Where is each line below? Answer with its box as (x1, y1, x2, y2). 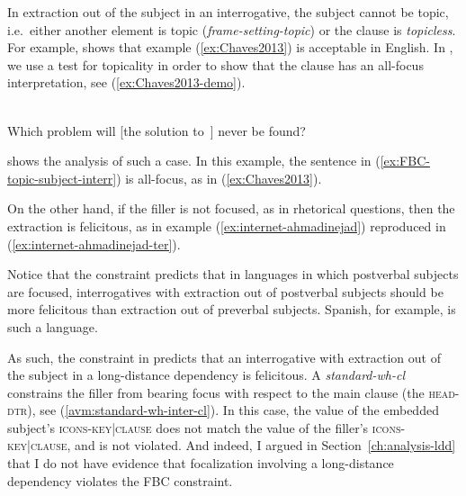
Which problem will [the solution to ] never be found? (7, 121, 306, 140)
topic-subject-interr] (7, 168, 117, 187)
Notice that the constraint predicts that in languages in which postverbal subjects (7, 265, 459, 284)
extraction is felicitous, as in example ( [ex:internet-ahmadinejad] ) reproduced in (7, 216, 446, 235)
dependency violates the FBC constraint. (7, 471, 233, 490)
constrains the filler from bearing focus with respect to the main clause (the (7, 383, 425, 401)
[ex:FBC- (380, 151, 430, 170)
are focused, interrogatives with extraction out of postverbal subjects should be (7, 282, 444, 301)
